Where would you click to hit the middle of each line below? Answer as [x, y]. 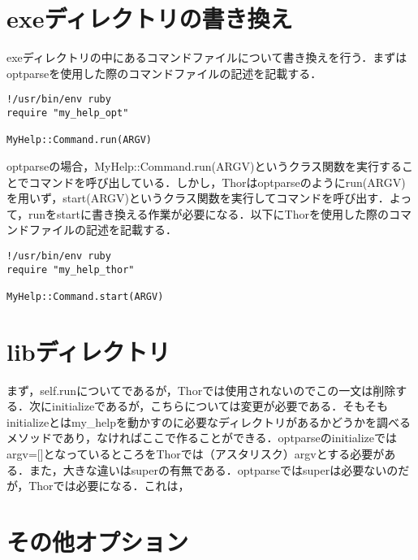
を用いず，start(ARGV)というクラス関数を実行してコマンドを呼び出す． [198, 198]
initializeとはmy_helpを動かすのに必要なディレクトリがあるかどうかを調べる [209, 421]
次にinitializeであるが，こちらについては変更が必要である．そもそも [209, 406]
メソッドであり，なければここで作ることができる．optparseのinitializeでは [202, 438]
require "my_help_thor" [71, 269]
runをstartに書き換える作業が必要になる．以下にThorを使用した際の [209, 213]
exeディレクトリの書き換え [150, 18]
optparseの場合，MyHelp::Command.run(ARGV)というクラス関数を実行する [205, 165]
